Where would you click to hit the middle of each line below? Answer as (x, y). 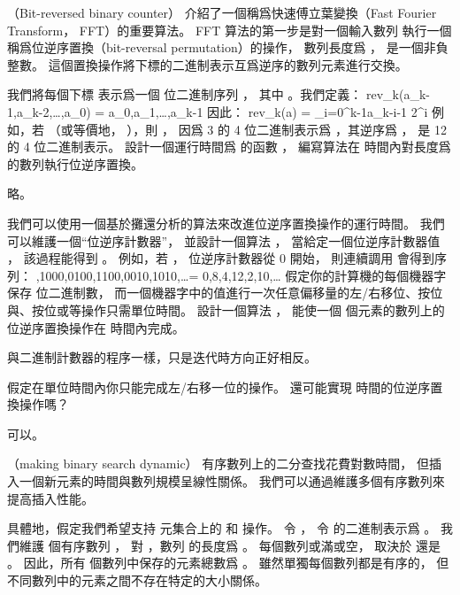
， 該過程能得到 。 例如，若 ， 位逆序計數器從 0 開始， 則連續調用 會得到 (221, 258)
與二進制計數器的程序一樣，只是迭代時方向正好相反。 (162, 357)
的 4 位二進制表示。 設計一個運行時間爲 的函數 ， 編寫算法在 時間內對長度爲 (229, 147)
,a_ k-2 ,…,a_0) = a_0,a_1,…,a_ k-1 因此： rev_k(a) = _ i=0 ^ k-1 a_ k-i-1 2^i (221, 111)
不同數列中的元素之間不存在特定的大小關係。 (137, 580)
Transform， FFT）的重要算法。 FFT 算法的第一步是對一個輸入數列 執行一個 (230, 30)
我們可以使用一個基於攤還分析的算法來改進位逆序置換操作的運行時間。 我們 (226, 223)
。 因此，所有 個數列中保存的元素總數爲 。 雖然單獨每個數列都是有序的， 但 (228, 563)
